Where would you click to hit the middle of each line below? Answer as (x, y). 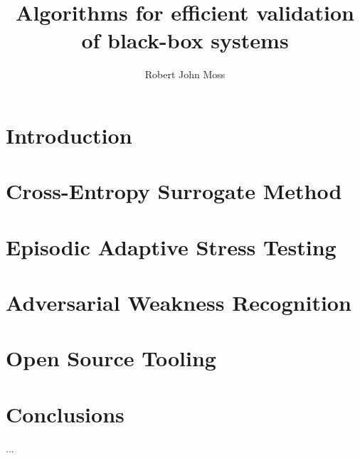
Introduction (69, 135)
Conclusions (65, 414)
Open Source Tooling (111, 358)
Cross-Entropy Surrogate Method (174, 191)
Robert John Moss (185, 74)
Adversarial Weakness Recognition (179, 303)
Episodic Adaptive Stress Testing (171, 246)
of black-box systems (185, 40)
